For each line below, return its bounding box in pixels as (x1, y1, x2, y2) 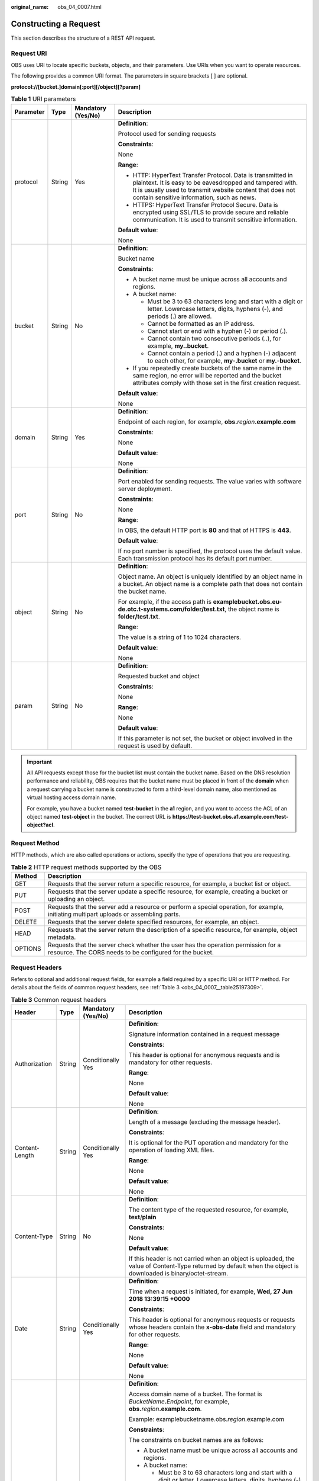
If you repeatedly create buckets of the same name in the (132, 364, 292, 372)
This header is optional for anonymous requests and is (128, 1051, 280, 1059)
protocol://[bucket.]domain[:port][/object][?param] (11, 83, 141, 90)
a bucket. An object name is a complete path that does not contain (118, 579, 303, 588)
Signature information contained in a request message (128, 1030, 280, 1038)
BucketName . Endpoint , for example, (128, 1397, 230, 1406)
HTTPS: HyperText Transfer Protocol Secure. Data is (132, 200, 279, 209)
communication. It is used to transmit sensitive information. (132, 215, 298, 223)
